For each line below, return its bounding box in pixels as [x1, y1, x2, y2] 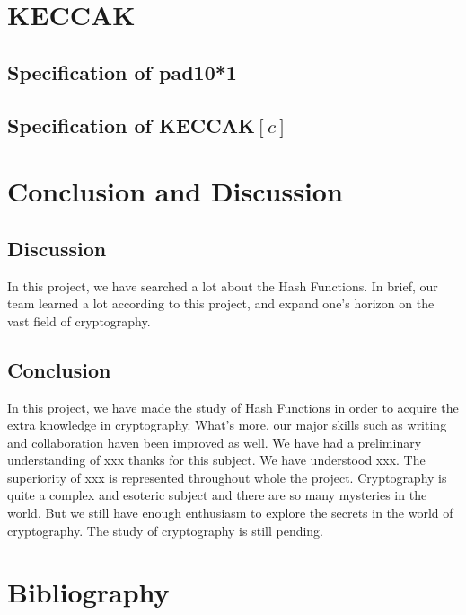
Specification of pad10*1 [7, 58, 237, 85]
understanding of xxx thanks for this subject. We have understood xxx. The [7, 450, 426, 469]
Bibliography [7, 574, 170, 611]
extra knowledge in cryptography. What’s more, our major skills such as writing [7, 415, 447, 434]
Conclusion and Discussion [7, 173, 343, 209]
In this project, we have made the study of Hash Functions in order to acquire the [7, 397, 459, 416]
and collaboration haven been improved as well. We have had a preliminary [7, 432, 422, 451]
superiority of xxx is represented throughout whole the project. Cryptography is [7, 468, 447, 486]
